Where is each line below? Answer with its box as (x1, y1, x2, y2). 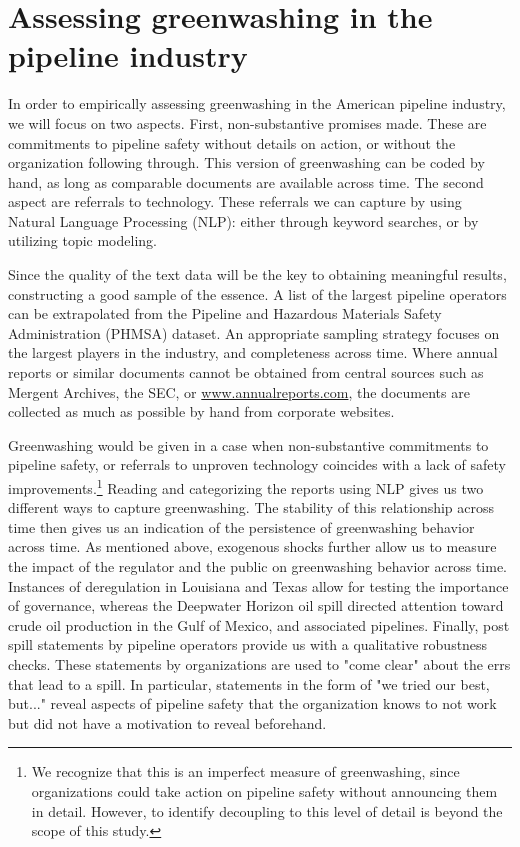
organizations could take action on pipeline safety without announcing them (31, 780, 498, 801)
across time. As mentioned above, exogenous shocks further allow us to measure (8, 536, 497, 557)
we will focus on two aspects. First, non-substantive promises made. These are (8, 112, 487, 133)
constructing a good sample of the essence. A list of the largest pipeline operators (8, 283, 507, 304)
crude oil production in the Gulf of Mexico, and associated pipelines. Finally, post (8, 614, 510, 635)
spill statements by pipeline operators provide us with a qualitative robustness (8, 634, 488, 655)
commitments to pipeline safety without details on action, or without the (8, 132, 456, 153)
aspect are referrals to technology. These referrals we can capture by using (8, 191, 462, 212)
